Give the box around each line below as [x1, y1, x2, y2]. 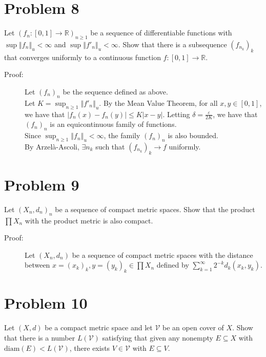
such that [95, 141, 125, 152]
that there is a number [4, 332, 75, 343]
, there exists [69, 342, 110, 353]
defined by [156, 259, 189, 270]
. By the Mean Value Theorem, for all [99, 97, 218, 108]
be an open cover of [162, 322, 224, 333]
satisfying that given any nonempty [102, 332, 213, 343]
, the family [104, 130, 140, 141]
